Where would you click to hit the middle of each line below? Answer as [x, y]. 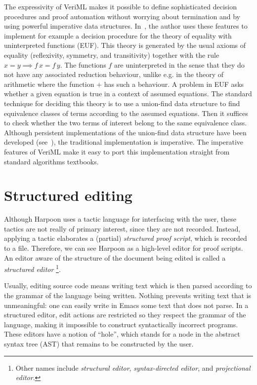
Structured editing [68, 195]
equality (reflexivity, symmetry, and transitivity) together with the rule [112, 55]
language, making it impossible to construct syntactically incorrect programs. [121, 324]
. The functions [83, 64]
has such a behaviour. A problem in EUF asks [174, 84]
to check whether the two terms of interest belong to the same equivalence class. [126, 123]
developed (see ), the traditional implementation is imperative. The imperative [124, 142]
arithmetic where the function [49, 84]
